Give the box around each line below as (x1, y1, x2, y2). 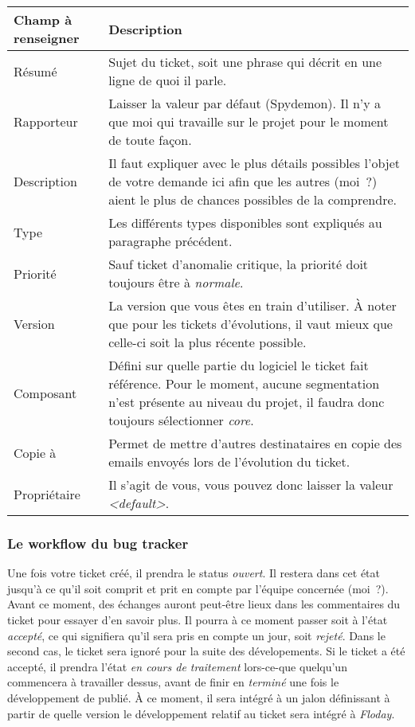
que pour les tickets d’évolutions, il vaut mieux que (108, 315, 393, 333)
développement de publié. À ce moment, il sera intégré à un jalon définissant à (7, 689, 390, 706)
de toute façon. (108, 131, 192, 149)
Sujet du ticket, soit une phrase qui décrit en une (108, 53, 382, 71)
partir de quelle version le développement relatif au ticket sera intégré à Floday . (7, 705, 395, 721)
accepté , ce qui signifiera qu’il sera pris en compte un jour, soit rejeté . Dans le (7, 627, 386, 643)
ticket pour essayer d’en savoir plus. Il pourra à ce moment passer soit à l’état (7, 612, 388, 627)
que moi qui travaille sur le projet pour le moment (108, 112, 389, 131)
